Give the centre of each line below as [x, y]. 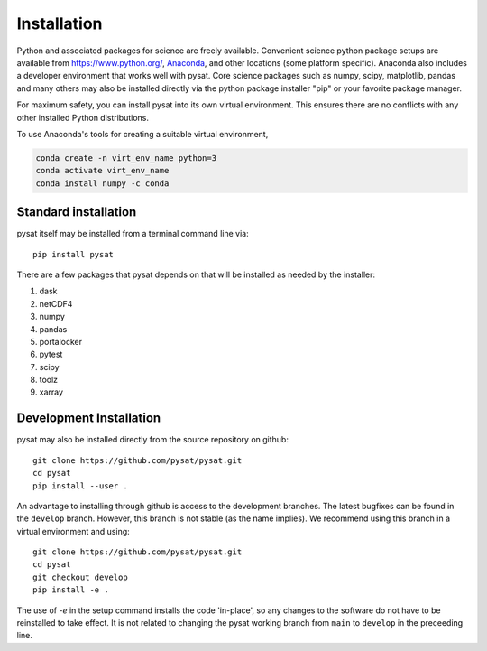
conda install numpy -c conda [102, 183]
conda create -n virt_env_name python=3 [126, 158]
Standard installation [77, 212]
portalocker [61, 341]
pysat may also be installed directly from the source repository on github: [152, 440]
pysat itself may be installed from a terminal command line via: [133, 234]
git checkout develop [80, 577]
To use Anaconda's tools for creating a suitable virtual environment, [142, 134]
